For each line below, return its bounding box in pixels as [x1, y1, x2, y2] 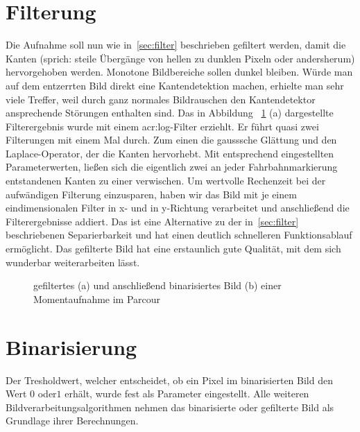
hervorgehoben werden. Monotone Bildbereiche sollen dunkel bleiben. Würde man [6, 64, 353, 79]
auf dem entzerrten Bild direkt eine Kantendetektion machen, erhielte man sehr [6, 78, 344, 92]
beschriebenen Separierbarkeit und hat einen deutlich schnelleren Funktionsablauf [6, 227, 352, 242]
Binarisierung [6, 332, 137, 361]
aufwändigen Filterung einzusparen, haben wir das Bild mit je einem [6, 187, 297, 201]
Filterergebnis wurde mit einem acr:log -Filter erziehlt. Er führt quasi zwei [6, 119, 319, 133]
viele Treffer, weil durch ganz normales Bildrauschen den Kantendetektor [6, 92, 316, 106]
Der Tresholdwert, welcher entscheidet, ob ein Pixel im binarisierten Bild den [6, 372, 333, 387]
